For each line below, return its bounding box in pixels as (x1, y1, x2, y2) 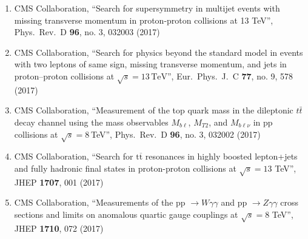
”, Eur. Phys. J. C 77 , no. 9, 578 (167, 69, 293, 82)
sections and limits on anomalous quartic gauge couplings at (14, 207, 238, 220)
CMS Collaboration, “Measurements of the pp (14, 196, 186, 209)
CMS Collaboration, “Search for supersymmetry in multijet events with (14, 2, 280, 14)
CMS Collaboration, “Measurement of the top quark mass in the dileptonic (14, 104, 293, 116)
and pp (221, 196, 247, 209)
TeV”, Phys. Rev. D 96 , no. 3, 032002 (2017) (90, 127, 261, 140)
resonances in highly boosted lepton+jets (145, 150, 298, 163)
